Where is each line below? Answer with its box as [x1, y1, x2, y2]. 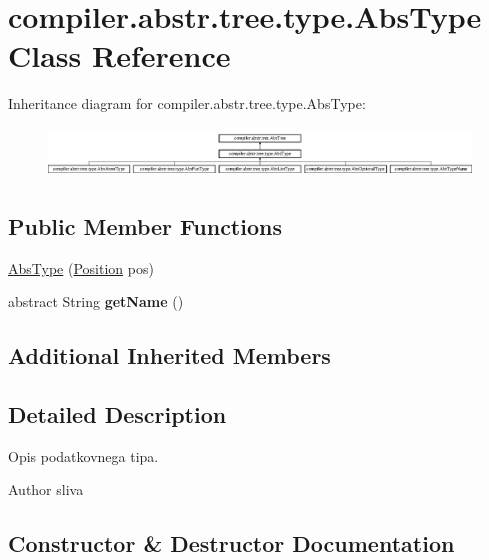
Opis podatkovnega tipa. [8, 445, 159, 466]
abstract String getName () [8, 291, 184, 312]
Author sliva [8, 479, 84, 500]
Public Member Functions [8, 210, 282, 241]
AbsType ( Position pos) [8, 257, 154, 278]
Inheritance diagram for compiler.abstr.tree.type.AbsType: [8, 93, 366, 114]
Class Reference [8, 35, 231, 76]
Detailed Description [8, 398, 227, 429]
